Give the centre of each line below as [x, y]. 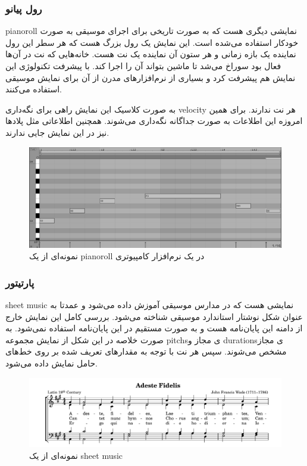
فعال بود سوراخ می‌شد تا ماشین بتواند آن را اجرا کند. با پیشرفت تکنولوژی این [143, 66]
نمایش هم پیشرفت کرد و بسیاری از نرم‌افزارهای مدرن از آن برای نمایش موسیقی [151, 77]
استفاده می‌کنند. [34, 89]
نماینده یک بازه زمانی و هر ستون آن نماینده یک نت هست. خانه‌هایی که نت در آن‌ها [151, 54]
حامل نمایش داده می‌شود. [51, 363]
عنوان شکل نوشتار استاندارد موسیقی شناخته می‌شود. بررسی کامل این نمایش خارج [154, 316]
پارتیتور [20, 282]
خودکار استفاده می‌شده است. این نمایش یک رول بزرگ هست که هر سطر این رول [152, 42]
